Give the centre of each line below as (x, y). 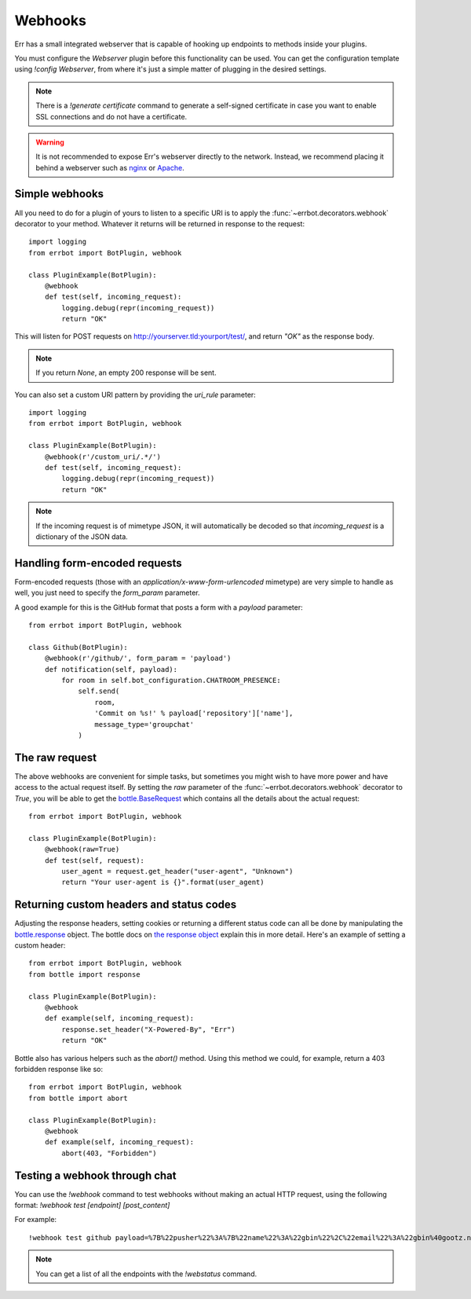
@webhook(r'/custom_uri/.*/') (102, 457)
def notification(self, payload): (111, 669)
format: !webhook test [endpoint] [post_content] (92, 1205)
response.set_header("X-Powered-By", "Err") (148, 1029)
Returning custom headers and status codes (126, 905)
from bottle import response (84, 974)
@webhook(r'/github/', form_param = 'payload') (138, 659)
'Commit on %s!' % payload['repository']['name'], (194, 714)
